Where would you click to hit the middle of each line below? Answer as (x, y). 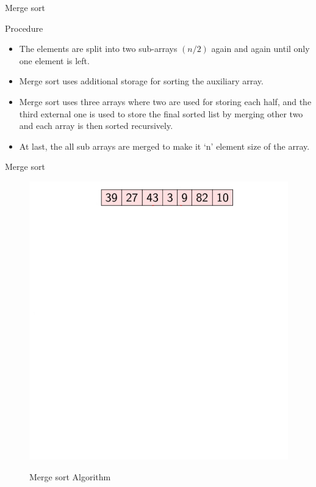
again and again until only (260, 49)
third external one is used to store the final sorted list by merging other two (161, 113)
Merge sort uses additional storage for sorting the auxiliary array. (141, 81)
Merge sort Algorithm (70, 476)
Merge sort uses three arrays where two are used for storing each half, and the (165, 101)
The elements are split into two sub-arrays (98, 49)
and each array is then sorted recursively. (96, 126)
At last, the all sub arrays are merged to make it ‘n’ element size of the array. (164, 146)
